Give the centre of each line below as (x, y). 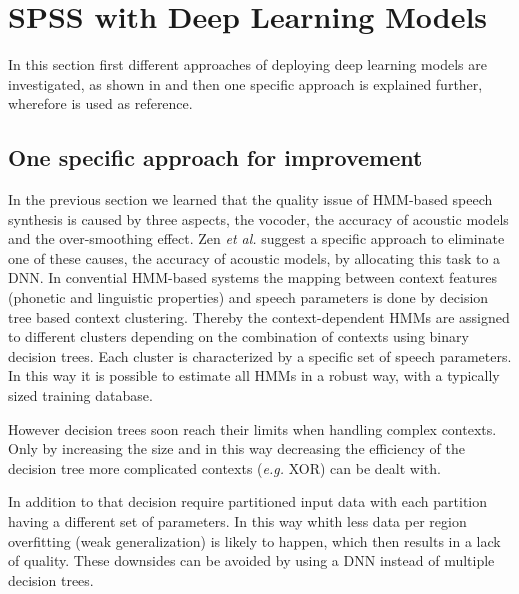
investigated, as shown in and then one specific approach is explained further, (245, 83)
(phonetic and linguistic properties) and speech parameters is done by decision (248, 297)
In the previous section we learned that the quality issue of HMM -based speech (250, 199)
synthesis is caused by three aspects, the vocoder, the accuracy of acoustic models (258, 218)
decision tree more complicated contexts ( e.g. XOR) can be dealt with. (224, 467)
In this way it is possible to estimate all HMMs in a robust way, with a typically (254, 375)
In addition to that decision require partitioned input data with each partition (248, 501)
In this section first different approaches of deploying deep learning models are (247, 64)
